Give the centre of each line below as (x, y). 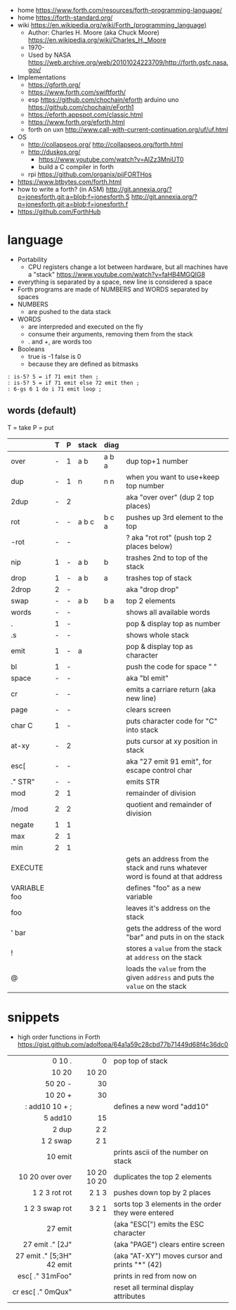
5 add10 (58, 1118)
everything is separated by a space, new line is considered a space (115, 282)
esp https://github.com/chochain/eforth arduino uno (103, 100)
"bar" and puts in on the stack (175, 937)
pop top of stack (140, 1061)
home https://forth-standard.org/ (65, 18)
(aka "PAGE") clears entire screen (169, 1244)
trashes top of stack (159, 577)
